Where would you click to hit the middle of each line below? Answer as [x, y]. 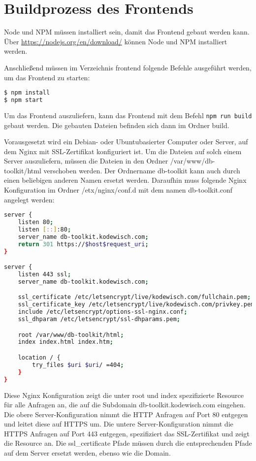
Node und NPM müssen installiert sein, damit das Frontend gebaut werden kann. [127, 32]
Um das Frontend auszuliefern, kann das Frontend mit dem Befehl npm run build [128, 115]
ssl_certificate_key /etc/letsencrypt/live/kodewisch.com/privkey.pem [136, 305]
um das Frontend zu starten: [47, 77]
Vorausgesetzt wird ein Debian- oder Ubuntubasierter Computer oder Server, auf [126, 142]
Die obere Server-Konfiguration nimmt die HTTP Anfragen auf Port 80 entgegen [126, 414]
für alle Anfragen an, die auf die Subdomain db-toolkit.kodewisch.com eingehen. [125, 405]
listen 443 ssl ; [45, 275]
